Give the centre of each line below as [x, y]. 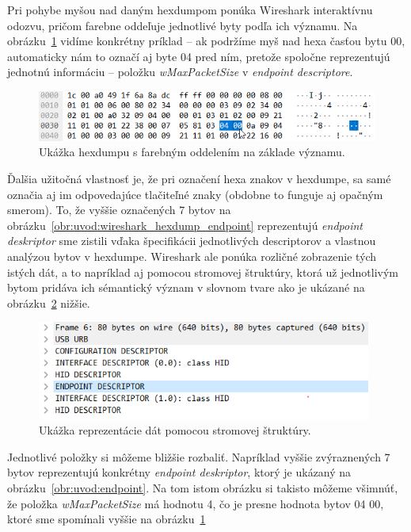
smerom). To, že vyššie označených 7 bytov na [119, 210]
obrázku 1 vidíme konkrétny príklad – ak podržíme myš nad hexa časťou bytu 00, [206, 41]
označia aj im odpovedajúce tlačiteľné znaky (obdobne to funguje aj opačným [195, 194]
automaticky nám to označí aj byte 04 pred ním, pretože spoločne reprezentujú [199, 56]
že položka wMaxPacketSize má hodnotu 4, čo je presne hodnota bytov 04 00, [196, 503]
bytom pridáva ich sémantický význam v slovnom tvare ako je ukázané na [186, 287]
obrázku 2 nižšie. [49, 302]
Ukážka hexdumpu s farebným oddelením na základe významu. [192, 152]
